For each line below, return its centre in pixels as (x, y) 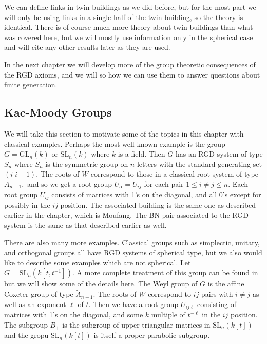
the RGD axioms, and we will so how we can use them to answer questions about (132, 74)
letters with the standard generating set (199, 164)
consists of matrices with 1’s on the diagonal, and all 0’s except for (156, 194)
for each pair (164, 184)
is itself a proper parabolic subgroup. (152, 335)
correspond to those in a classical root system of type (174, 174)
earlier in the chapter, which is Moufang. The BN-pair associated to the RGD (126, 215)
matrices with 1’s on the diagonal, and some (74, 314)
